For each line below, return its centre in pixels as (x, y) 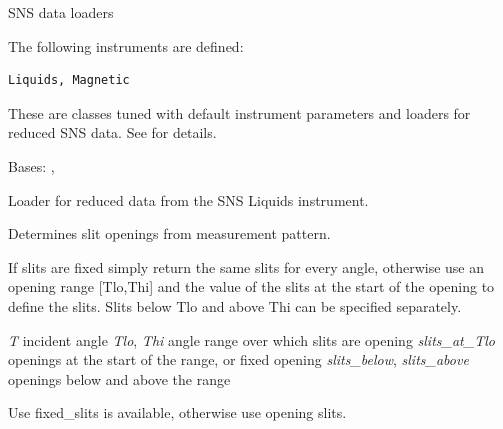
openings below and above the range (119, 378)
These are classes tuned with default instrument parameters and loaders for (239, 112)
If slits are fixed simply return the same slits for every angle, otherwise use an (246, 266)
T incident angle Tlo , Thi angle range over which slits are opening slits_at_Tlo (251, 339)
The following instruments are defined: (126, 45)
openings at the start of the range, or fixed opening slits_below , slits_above (238, 359)
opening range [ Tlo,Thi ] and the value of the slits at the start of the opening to (251, 286)
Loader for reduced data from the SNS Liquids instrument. (188, 199)
